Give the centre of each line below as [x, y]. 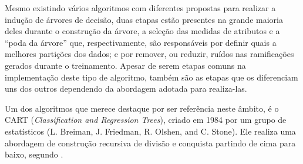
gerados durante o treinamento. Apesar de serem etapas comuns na [125, 65]
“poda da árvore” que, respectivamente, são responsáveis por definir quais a [141, 42]
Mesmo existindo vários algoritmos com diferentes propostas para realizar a [140, 8]
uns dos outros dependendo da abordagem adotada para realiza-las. [126, 88]
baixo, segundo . [34, 154]
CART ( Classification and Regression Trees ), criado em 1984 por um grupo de [146, 120]
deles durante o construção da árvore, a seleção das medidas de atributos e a [142, 31]
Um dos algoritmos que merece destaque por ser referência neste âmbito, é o [142, 108]
